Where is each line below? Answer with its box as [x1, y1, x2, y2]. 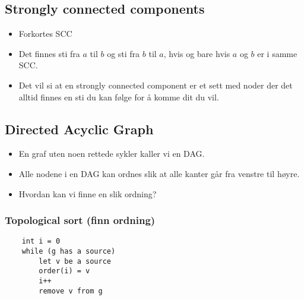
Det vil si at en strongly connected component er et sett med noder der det [18, 78, 293, 91]
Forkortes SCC [18, 27, 72, 40]
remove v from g [39, 286, 103, 295]
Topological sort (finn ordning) [5, 213, 156, 228]
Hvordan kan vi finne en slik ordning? [18, 187, 157, 200]
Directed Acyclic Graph [5, 119, 154, 138]
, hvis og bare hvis [163, 47, 230, 59]
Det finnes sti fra [18, 47, 80, 59]
